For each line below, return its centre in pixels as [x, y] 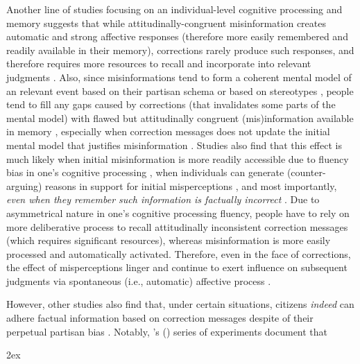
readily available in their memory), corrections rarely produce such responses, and [180, 50]
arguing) [24, 185]
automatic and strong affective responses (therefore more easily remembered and [177, 36]
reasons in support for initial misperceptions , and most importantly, [191, 185]
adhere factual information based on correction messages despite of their [160, 318]
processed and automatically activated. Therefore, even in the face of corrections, [179, 253]
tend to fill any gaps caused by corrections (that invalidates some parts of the [171, 104]
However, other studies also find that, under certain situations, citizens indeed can [180, 304]
